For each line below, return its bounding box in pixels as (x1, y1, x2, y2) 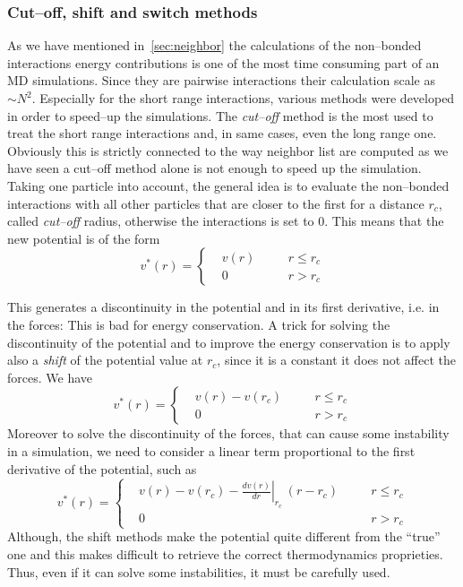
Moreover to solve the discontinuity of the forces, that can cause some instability (7, 424, 450, 443)
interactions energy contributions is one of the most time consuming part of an (7, 53, 440, 72)
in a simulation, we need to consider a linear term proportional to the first (7, 441, 416, 460)
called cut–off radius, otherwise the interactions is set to (7, 211, 314, 230)
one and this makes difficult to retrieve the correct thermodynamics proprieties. (7, 544, 443, 563)
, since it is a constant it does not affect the (217, 350, 456, 369)
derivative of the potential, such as (7, 459, 197, 478)
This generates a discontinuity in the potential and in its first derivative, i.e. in (7, 298, 440, 316)
